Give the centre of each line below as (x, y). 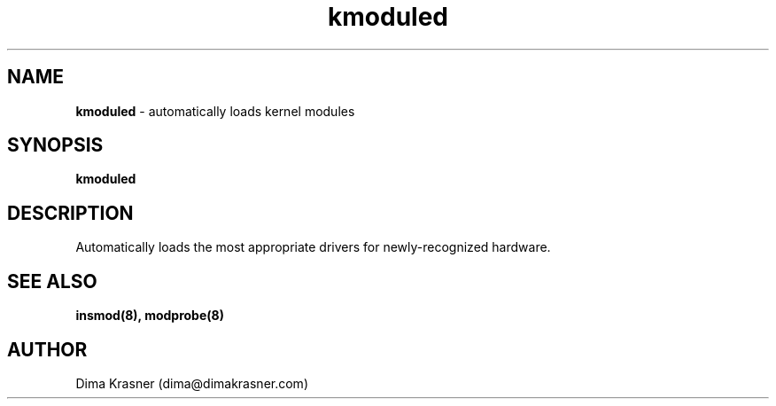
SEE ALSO (52, 281)
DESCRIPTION (70, 213)
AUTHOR (47, 349)
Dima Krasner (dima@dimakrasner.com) (192, 383)
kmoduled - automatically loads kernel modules (215, 111)
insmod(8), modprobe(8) (150, 316)
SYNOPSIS (55, 145)
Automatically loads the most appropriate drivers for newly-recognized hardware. (313, 247)
